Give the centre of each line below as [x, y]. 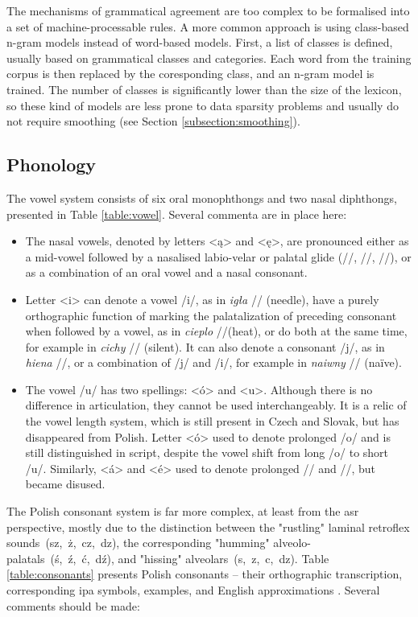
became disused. [65, 484]
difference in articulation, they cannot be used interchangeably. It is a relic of [216, 405]
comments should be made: [73, 605]
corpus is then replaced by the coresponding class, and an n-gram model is [190, 74]
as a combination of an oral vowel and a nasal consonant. [166, 272]
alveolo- [292, 543]
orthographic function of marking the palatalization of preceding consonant [211, 315]
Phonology [52, 165]
